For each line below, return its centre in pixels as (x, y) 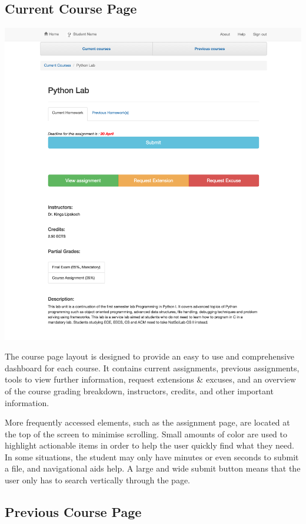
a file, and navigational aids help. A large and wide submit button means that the (153, 468)
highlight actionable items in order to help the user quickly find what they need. (149, 445)
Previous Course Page (73, 512)
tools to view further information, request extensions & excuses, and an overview (150, 379)
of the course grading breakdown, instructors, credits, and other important (139, 390)
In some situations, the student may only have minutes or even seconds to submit (152, 457)
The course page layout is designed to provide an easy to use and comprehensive (150, 356)
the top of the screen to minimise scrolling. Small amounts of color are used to (146, 434)
